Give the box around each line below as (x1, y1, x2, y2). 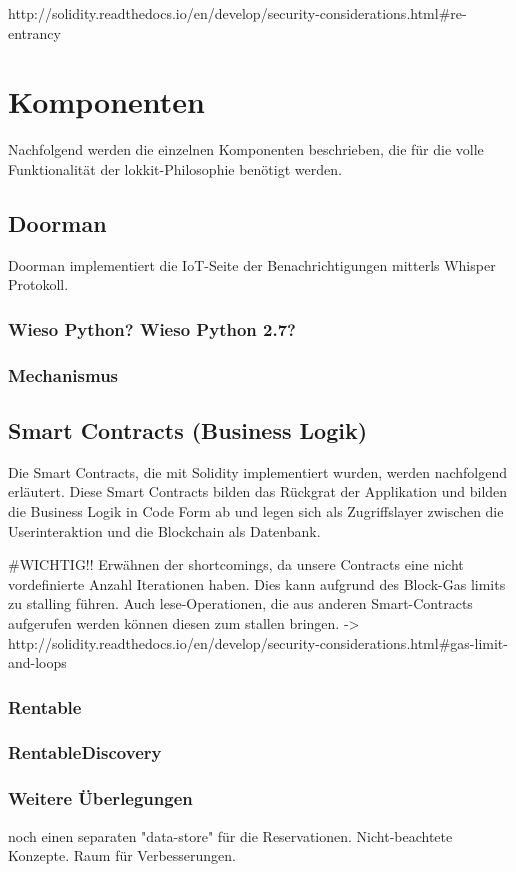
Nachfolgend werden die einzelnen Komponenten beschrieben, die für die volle (8, 139, 484, 160)
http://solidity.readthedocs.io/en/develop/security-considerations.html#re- (8, 3, 467, 23)
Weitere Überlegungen (8, 786, 193, 811)
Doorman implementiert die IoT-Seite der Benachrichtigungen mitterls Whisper (8, 254, 496, 275)
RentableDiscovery (8, 740, 162, 765)
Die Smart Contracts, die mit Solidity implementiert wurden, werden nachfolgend (8, 461, 508, 482)
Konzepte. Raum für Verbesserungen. (8, 845, 236, 866)
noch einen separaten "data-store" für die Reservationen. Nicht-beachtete (8, 825, 453, 846)
